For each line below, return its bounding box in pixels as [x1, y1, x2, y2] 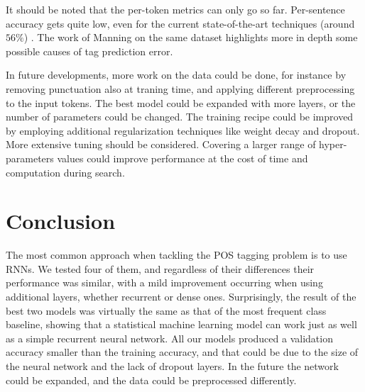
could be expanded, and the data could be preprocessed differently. [6, 372, 297, 387]
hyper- [319, 137, 347, 152]
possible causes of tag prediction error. [6, 43, 173, 58]
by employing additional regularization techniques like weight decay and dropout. [6, 123, 360, 138]
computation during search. [6, 164, 125, 179]
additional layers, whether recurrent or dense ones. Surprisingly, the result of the [6, 289, 356, 304]
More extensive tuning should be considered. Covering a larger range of [6, 137, 316, 152]
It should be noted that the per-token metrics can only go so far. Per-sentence [6, 2, 345, 16]
